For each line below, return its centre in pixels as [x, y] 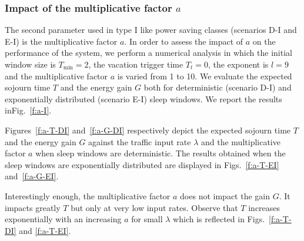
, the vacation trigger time [136, 64]
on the [264, 41]
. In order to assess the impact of [184, 41]
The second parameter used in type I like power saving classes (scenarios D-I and [151, 30]
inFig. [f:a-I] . [28, 110]
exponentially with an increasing [63, 219]
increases [264, 207]
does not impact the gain [225, 195]
